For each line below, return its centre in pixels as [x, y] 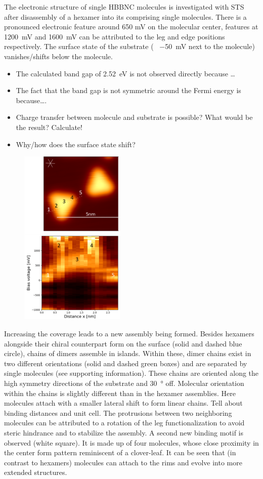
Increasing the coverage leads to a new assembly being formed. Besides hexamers [129, 334]
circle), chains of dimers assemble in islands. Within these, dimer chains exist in [128, 353]
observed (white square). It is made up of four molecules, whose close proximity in [131, 442]
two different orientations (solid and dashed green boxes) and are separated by [126, 363]
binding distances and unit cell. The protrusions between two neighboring [118, 412]
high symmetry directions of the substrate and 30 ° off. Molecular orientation [124, 383]
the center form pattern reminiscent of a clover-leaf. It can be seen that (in [120, 452]
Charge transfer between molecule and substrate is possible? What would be [134, 117]
